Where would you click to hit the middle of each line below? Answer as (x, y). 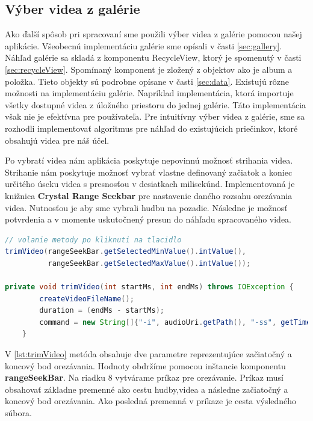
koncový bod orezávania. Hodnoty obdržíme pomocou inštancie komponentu (145, 365)
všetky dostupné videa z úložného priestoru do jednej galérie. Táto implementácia (156, 104)
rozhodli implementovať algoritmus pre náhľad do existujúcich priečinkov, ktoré (151, 128)
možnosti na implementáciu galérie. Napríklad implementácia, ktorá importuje (149, 93)
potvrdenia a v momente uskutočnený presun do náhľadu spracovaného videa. (148, 219)
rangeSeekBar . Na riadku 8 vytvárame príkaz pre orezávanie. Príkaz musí (144, 377)
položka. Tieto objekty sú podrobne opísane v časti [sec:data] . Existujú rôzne (147, 81)
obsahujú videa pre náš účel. (57, 140)
